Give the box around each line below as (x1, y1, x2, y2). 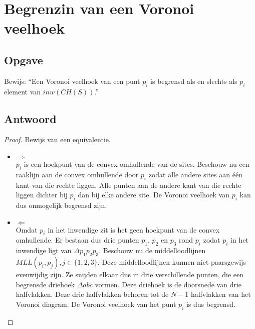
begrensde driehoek (16, 279, 75, 289)
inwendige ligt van (16, 245, 72, 256)
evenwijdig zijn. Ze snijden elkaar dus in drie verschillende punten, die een (16, 269, 243, 279)
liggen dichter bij (16, 189, 68, 200)
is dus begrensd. (186, 298, 235, 309)
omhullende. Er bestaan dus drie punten (16, 235, 139, 245)
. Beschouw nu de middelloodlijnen (99, 245, 206, 256)
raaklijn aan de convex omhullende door (16, 169, 139, 179)
